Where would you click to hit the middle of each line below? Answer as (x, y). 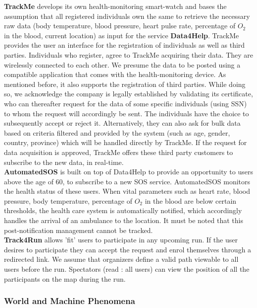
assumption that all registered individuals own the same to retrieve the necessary (127, 16)
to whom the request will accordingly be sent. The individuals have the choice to (127, 113)
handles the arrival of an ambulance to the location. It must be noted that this (124, 220)
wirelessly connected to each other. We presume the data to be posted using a (122, 64)
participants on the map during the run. (65, 278)
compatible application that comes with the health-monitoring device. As (115, 74)
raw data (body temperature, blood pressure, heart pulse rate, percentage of (120, 26)
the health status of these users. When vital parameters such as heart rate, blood (127, 191)
